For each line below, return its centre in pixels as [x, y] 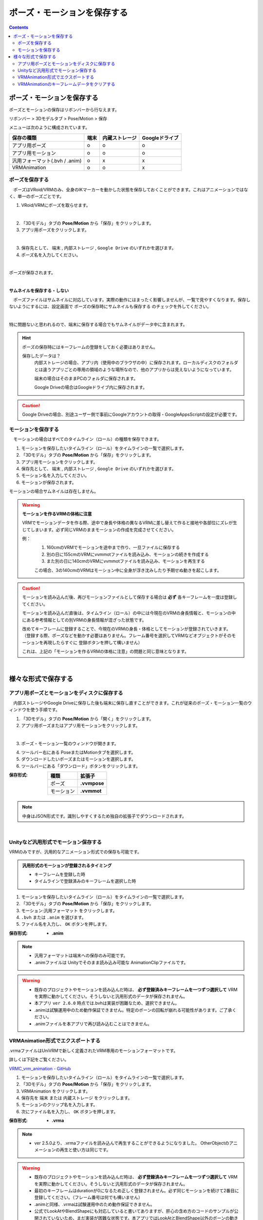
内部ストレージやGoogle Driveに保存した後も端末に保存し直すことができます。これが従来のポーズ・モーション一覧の [130, 703]
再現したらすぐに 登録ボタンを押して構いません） [93, 642]
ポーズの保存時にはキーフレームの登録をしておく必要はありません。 [90, 347]
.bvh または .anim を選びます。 [54, 917]
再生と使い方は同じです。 [85, 1150]
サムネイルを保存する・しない [39, 291]
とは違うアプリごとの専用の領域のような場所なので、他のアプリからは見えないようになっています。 [134, 369]
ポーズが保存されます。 [32, 273]
